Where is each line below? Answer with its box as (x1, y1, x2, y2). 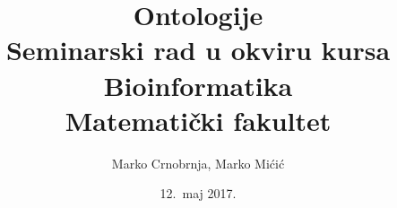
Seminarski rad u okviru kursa (5, 31, 391, 68)
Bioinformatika (103, 66, 293, 103)
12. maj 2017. (160, 184, 237, 203)
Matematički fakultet (65, 101, 332, 138)
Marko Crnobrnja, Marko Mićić (111, 153, 285, 172)
